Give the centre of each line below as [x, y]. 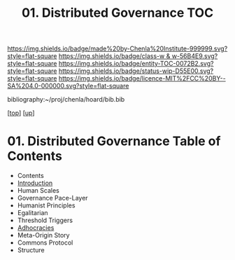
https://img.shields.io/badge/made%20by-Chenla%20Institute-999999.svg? [117, 49]
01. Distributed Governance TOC [117, 13]
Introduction [35, 183]
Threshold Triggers [45, 220]
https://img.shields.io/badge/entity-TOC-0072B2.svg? [136, 64]
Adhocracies [36, 228]
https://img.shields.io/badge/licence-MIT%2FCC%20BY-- [142, 78]
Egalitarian [33, 213]
